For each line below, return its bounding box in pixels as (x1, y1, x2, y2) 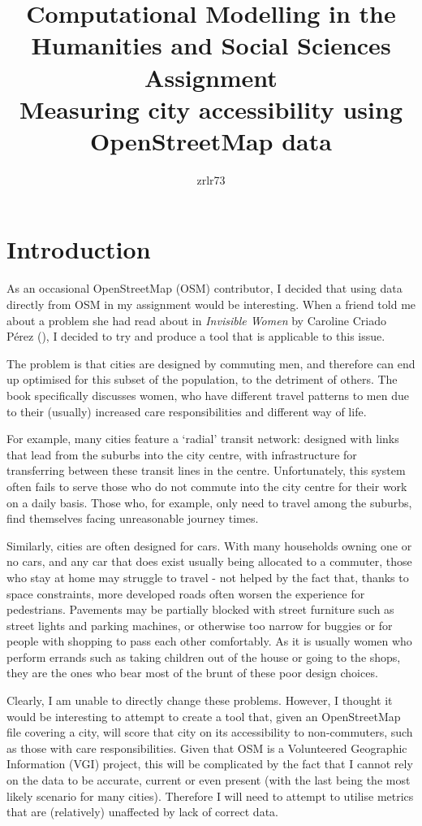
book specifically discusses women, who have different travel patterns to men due (6, 386, 409, 403)
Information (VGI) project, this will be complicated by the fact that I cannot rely (6, 755, 413, 772)
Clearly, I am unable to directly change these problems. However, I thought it (6, 692, 393, 709)
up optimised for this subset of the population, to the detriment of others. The (6, 371, 398, 388)
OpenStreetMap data (90, 124, 332, 157)
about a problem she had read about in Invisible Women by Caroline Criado (6, 311, 386, 328)
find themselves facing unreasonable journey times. (6, 510, 259, 527)
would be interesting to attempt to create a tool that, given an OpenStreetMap (6, 707, 401, 724)
